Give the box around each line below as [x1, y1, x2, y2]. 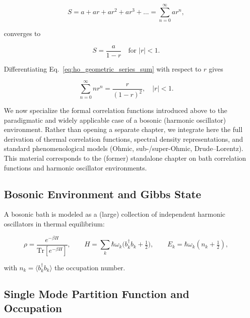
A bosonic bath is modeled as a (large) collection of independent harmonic [4, 209, 226, 219]
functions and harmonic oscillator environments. [4, 162, 147, 172]
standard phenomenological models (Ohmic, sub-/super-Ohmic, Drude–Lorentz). [4, 143, 244, 153]
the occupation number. [54, 262, 125, 272]
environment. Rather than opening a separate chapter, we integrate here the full [4, 124, 243, 134]
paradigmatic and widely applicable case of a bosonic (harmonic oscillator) [4, 114, 226, 125]
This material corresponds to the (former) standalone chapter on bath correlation [4, 153, 246, 163]
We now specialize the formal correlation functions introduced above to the [4, 105, 227, 115]
